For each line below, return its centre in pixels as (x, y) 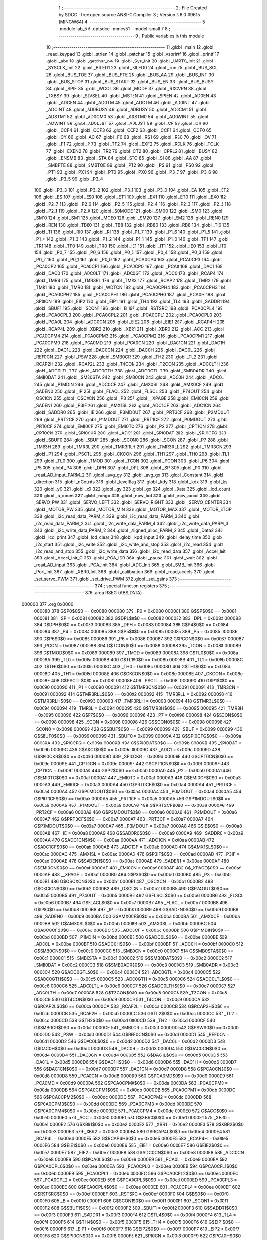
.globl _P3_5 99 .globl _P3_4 (75, 179)
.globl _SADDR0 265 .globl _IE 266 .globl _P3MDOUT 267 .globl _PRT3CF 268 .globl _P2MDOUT (132, 412)
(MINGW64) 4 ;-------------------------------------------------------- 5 (132, 22)
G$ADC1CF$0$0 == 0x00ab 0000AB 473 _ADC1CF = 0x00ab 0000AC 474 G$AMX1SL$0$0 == (131, 847)
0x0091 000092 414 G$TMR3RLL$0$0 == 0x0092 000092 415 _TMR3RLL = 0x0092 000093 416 (133, 694)
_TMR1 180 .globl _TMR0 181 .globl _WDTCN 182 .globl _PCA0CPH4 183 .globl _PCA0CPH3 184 (130, 287)
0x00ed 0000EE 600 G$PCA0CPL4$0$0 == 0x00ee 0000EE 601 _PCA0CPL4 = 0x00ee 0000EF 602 (137, 1187)
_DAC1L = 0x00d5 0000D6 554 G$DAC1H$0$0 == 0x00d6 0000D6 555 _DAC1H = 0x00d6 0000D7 (135, 1062)
